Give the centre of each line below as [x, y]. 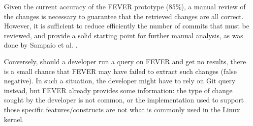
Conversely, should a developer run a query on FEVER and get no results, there [125, 61]
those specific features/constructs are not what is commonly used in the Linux [122, 109]
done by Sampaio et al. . [41, 45]
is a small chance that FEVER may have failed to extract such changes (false [120, 71]
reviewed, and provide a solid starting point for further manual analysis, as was [124, 35]
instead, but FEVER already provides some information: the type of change [118, 90]
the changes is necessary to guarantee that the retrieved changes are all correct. [124, 16]
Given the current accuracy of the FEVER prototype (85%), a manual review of [125, 6]
